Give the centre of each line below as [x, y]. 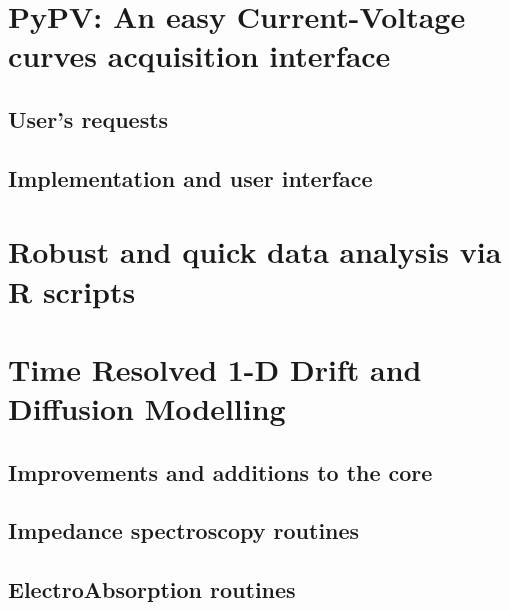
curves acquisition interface [199, 55]
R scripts [72, 290]
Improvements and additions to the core [220, 471]
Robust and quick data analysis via [255, 251]
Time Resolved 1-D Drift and [215, 368]
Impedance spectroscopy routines [184, 530]
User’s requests [88, 118]
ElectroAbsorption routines [152, 589]
